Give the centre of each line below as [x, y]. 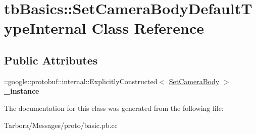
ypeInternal [45, 28]
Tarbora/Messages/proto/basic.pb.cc [61, 125]
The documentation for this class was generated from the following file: [114, 108]
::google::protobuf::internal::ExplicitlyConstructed [81, 81]
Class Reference [148, 28]
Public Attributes [51, 60]
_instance [22, 91]
